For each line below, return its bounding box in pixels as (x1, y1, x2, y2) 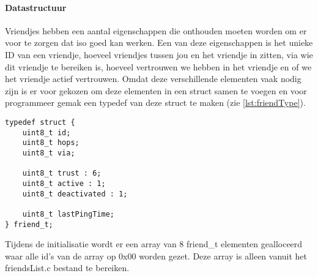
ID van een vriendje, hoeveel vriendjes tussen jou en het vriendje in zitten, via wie (5, 48, 313, 61)
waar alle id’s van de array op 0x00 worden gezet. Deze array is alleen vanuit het (5, 249, 308, 262)
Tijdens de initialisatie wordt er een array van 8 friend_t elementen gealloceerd (5, 237, 303, 250)
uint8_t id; (22, 128, 71, 137)
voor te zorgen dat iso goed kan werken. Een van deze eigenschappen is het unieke (5, 36, 313, 49)
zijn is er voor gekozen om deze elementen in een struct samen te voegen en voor (5, 84, 307, 97)
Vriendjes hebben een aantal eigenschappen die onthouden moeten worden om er (5, 24, 307, 37)
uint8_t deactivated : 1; (22, 189, 128, 198)
